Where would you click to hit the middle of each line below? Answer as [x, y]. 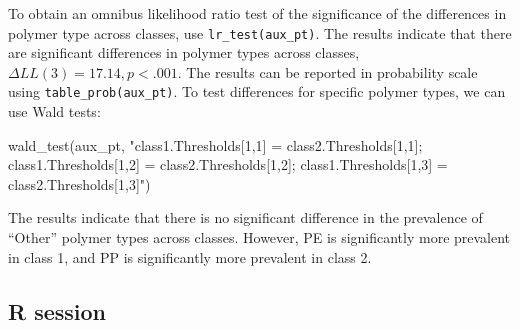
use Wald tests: [54, 111]
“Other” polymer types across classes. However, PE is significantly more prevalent [259, 237]
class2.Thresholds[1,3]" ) [79, 183]
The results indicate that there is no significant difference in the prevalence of [245, 217]
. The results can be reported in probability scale [327, 71]
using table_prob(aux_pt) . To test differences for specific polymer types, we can [257, 91]
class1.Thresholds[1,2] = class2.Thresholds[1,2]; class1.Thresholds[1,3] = [228, 164]
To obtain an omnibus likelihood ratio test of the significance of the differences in [257, 13]
